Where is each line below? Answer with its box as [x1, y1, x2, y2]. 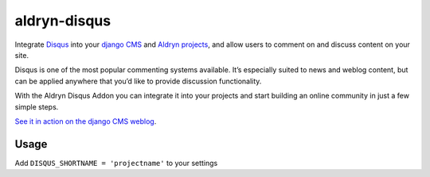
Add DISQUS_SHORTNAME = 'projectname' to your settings [14, 158, 218, 167]
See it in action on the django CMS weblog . [14, 116, 157, 126]
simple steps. [14, 102, 59, 111]
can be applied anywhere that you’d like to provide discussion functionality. [14, 76, 262, 86]
